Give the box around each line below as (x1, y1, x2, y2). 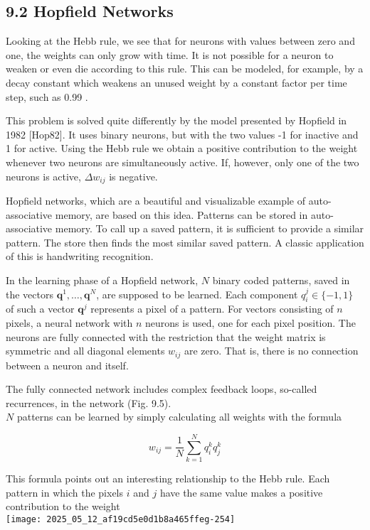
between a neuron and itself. (6, 357, 129, 372)
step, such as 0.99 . (6, 89, 88, 104)
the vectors (6, 286, 53, 301)
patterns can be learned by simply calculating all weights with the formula (16, 409, 342, 424)
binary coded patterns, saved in (212, 272, 350, 287)
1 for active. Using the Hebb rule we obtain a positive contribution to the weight (6, 141, 358, 156)
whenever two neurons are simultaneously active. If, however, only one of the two (6, 154, 359, 169)
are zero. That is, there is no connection (184, 343, 359, 358)
